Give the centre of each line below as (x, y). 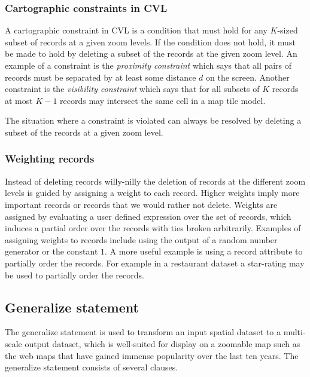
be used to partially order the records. (75, 275)
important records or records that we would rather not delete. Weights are (141, 204)
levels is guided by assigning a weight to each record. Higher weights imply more (152, 193)
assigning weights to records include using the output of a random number (141, 239)
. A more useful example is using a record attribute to (204, 251)
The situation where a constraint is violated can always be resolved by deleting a (153, 120)
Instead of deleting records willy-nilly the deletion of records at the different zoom (155, 181)
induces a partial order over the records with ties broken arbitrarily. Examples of (153, 228)
